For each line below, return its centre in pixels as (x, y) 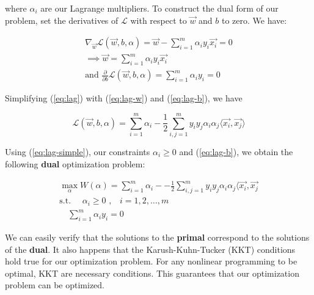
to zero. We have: (254, 20)
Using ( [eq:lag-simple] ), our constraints (78, 152)
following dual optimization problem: (75, 163)
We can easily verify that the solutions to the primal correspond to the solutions (157, 237)
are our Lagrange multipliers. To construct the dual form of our (159, 8)
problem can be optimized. (55, 285)
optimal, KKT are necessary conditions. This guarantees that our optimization (152, 273)
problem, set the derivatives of (62, 20)
